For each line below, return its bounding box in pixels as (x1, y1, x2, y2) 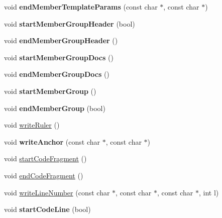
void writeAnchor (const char (4, 136, 100, 147)
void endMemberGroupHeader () (4, 35, 118, 46)
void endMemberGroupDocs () (4, 69, 109, 79)
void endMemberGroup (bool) (4, 102, 105, 113)
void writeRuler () (4, 120, 60, 130)
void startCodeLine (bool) (4, 204, 91, 214)
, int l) (198, 187, 219, 197)
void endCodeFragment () (4, 170, 83, 180)
